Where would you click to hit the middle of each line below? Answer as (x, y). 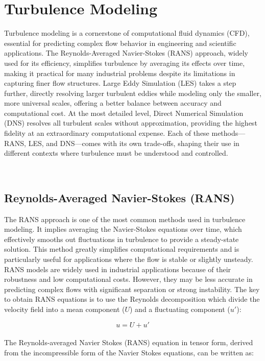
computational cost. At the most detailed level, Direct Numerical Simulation (124, 113)
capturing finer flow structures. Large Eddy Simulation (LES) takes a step (120, 83)
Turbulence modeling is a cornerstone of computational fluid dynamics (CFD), (127, 33)
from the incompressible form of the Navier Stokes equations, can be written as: (129, 352)
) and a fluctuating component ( (180, 309)
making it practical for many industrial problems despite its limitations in (120, 73)
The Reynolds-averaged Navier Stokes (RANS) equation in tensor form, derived (129, 342)
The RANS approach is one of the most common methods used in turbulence (125, 219)
